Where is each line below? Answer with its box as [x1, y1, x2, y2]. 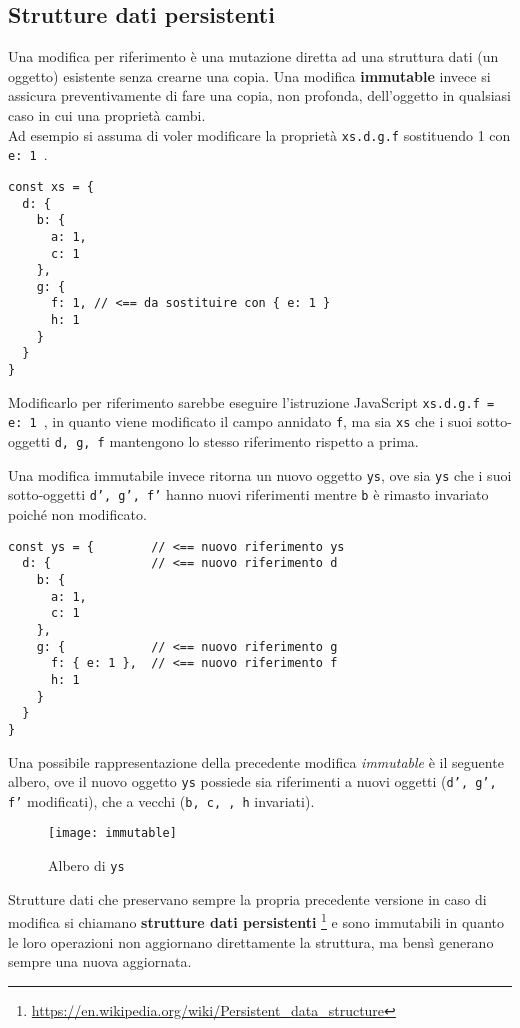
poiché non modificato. [8, 504, 147, 525]
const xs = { [8, 179, 94, 194]
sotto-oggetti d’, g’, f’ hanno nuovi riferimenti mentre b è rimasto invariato [8, 484, 489, 505]
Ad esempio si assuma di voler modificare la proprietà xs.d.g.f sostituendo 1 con [8, 124, 511, 145]
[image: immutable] [48, 826, 177, 841]
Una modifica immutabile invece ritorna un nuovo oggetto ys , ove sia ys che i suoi [8, 464, 512, 485]
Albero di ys [48, 855, 125, 876]
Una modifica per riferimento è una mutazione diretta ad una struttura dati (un [8, 46, 499, 67]
